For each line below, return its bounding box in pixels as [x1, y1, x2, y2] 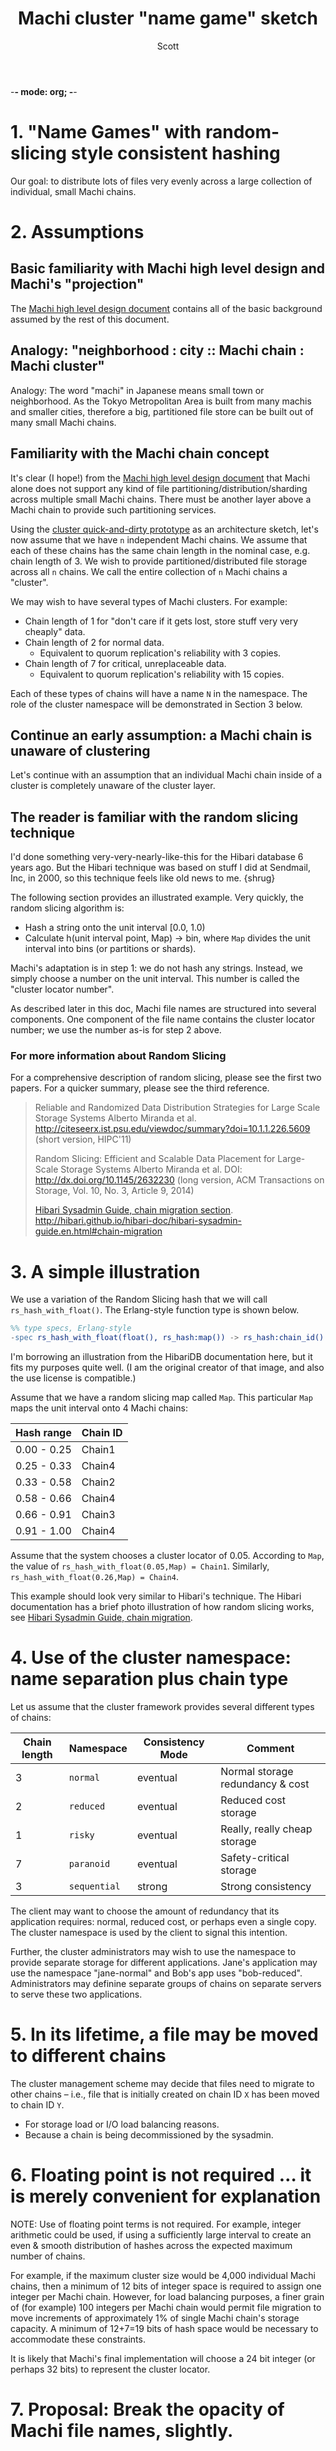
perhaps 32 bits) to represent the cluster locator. [10, 2363, 211, 2375]
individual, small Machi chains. [10, 185, 137, 197]
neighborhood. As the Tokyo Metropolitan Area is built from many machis [10, 395, 312, 407]
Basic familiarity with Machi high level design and [10, 260, 326, 277]
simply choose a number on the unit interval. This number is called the [10, 973, 300, 985]
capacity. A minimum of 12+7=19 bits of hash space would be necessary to [10, 2322, 319, 2334]
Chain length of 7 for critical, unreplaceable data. [24, 657, 227, 669]
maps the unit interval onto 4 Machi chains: [10, 1402, 188, 1414]
